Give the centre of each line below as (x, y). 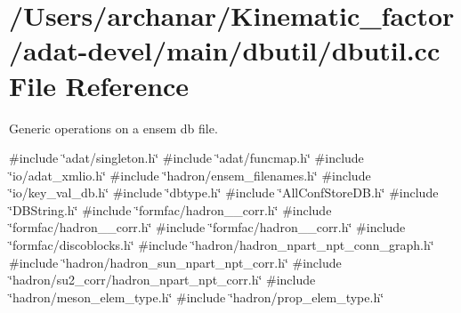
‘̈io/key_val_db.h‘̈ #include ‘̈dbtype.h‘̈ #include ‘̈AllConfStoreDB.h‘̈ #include (224, 193)
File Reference (99, 85)
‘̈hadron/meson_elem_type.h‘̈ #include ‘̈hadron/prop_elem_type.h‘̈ (197, 297)
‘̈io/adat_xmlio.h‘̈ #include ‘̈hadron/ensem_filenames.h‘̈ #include (190, 175)
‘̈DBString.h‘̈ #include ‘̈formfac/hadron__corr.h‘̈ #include (170, 209)
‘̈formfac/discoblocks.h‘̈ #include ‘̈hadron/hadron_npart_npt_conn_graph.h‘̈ (222, 245)
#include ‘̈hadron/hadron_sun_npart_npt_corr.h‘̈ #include (175, 262)
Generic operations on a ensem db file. (113, 128)
